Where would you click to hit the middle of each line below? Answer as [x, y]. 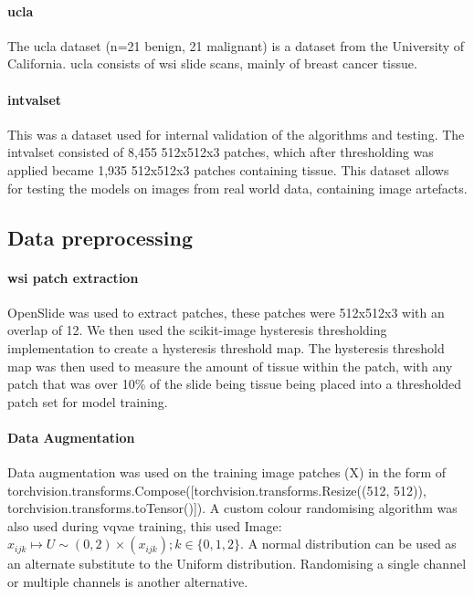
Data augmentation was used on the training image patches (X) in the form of [226, 472]
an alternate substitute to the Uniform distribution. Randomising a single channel [237, 564]
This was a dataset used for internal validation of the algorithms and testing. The [236, 134]
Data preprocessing [100, 237]
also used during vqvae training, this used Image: [145, 525]
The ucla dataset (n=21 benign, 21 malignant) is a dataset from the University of [236, 45]
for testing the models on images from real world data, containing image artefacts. [237, 188]
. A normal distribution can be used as [348, 544]
